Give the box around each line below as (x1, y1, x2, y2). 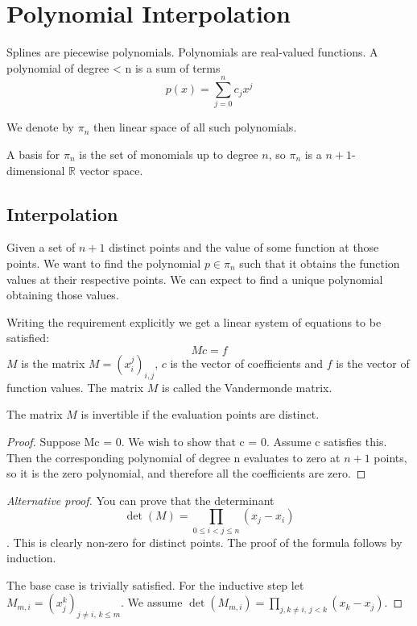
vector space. (79, 161, 143, 178)
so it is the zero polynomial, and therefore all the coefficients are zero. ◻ (6, 465, 366, 482)
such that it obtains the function (239, 255, 400, 272)
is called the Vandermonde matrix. (161, 378, 332, 395)
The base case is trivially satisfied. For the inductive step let (6, 576, 304, 593)
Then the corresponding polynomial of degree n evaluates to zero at (6, 449, 341, 465)
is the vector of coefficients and (170, 354, 323, 371)
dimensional (6, 161, 65, 178)
